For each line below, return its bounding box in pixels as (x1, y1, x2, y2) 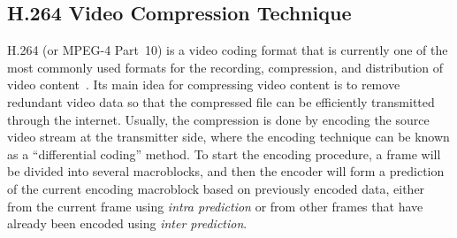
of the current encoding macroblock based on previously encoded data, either (7, 179, 425, 197)
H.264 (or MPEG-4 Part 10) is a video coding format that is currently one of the (7, 41, 448, 59)
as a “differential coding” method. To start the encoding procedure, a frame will (7, 144, 441, 163)
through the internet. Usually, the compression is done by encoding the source (7, 110, 430, 128)
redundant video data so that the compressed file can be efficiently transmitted (7, 92, 435, 111)
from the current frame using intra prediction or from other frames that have (7, 196, 423, 215)
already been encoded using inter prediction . (7, 214, 248, 233)
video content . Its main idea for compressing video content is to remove (7, 75, 400, 94)
